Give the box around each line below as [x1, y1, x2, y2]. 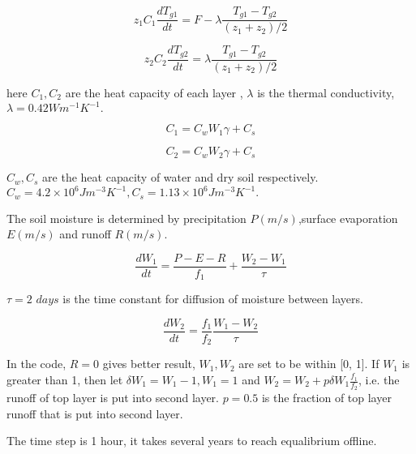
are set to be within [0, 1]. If [238, 355, 380, 372]
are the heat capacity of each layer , [65, 84, 243, 101]
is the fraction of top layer [261, 389, 392, 406]
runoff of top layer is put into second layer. [6, 389, 219, 406]
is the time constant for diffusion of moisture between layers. [62, 290, 363, 307]
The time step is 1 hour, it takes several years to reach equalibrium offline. [6, 432, 377, 449]
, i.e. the [358, 371, 400, 388]
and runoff [59, 225, 111, 242]
